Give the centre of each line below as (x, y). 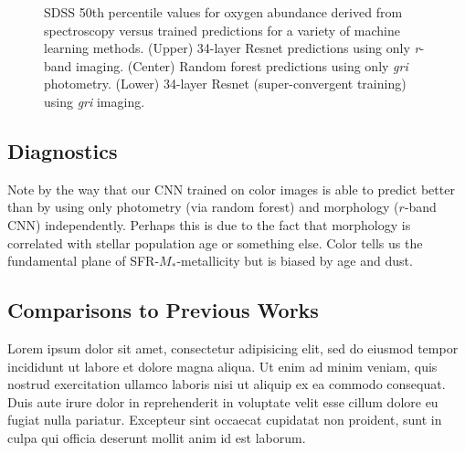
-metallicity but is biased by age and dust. (295, 261)
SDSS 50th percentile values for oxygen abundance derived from (223, 12)
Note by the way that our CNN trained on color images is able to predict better (231, 189)
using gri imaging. (95, 101)
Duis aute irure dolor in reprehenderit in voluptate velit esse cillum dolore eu (223, 401)
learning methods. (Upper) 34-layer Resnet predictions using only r (232, 48)
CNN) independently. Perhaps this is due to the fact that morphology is (209, 224)
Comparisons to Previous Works (163, 310)
